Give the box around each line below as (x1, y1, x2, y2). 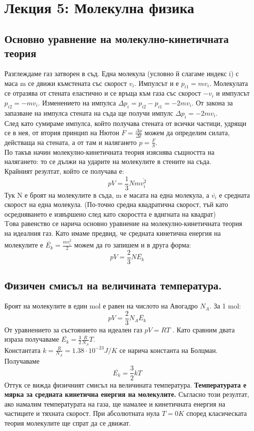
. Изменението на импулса (38, 97, 116, 107)
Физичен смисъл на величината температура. (4, 278, 222, 293)
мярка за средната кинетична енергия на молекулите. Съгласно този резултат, (4, 389, 249, 399)
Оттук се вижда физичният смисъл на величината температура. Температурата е (4, 379, 247, 390)
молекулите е (4, 240, 43, 250)
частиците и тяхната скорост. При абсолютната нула (4, 408, 160, 418)
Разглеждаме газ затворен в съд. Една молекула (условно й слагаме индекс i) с (4, 68, 239, 78)
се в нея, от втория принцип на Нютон (4, 127, 119, 138)
